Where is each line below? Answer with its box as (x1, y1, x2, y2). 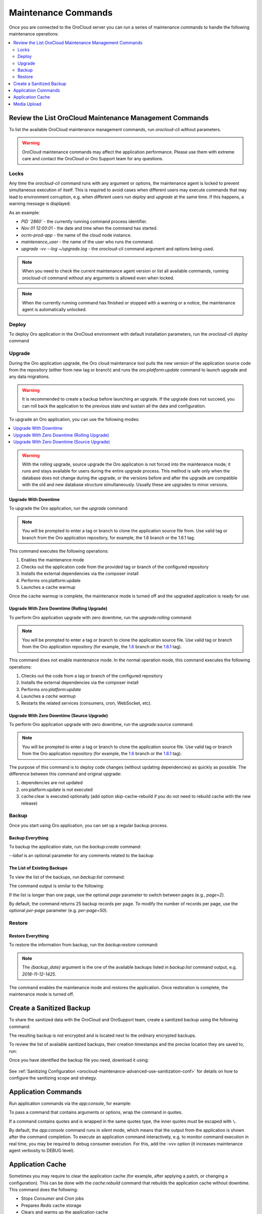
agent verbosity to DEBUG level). (9, 1147, 75, 1153)
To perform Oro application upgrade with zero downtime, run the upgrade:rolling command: (9, 614, 193, 620)
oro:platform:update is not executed (21, 787, 93, 792)
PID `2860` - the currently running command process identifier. (21, 219, 147, 224)
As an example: (9, 209, 40, 216)
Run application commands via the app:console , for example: (9, 1100, 131, 1106)
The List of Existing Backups (9, 865, 68, 871)
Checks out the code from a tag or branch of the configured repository (21, 673, 163, 679)
